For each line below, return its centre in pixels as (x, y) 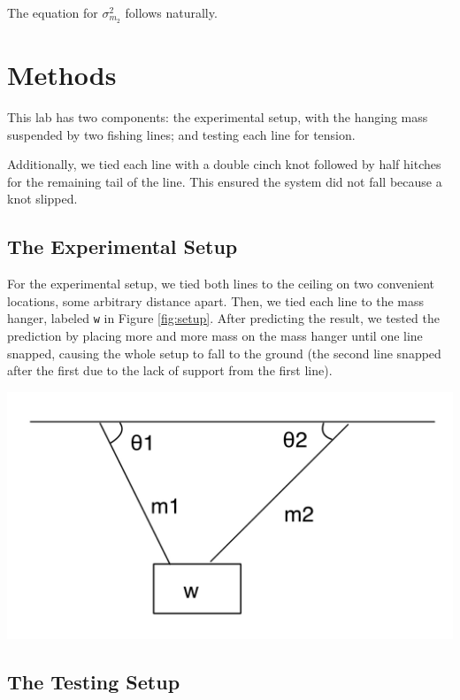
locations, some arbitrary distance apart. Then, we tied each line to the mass (216, 300)
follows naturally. (171, 12)
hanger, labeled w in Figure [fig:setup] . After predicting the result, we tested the (223, 318)
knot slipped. (42, 199)
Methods (62, 75)
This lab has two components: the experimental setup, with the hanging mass (218, 116)
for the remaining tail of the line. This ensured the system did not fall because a (225, 181)
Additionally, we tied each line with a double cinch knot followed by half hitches (224, 164)
